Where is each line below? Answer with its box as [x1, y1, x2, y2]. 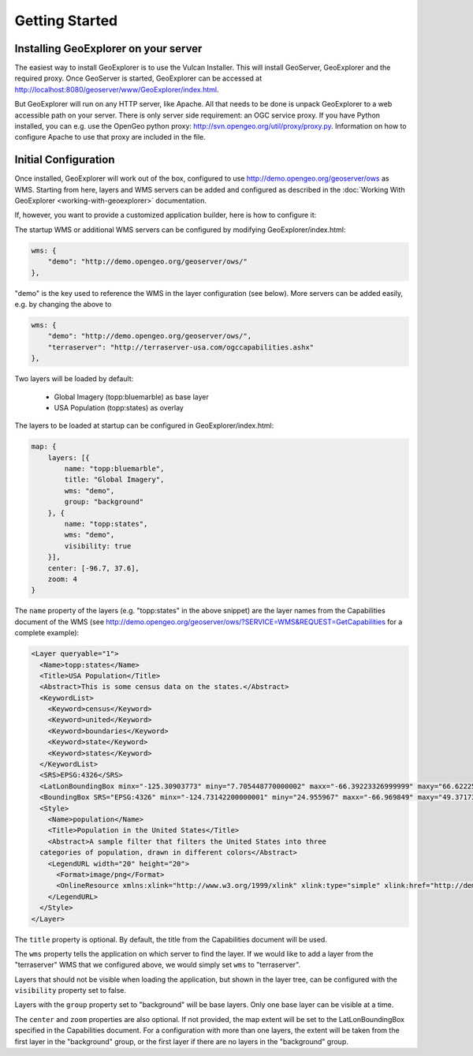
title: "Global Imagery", [64, 475, 165, 485]
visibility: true [64, 541, 132, 550]
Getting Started [14, 12, 118, 29]
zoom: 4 [47, 575, 78, 583]
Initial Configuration [14, 153, 115, 167]
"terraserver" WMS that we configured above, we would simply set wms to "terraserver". [14, 960, 301, 970]
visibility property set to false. [14, 986, 126, 995]
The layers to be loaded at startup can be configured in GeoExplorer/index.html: [14, 421, 274, 430]
